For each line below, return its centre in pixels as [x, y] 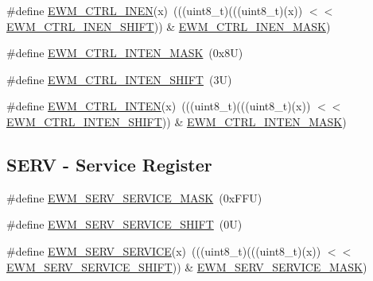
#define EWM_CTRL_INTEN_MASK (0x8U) [125, 53]
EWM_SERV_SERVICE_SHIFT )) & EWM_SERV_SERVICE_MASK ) [187, 266]
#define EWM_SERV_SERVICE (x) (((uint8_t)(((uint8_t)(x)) [164, 250]
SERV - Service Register [109, 164]
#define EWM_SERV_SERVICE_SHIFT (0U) [124, 224]
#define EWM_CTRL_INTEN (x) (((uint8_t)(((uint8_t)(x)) [159, 106]
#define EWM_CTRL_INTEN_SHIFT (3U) [119, 79]
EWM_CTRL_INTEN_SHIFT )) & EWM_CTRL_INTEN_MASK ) [177, 121]
